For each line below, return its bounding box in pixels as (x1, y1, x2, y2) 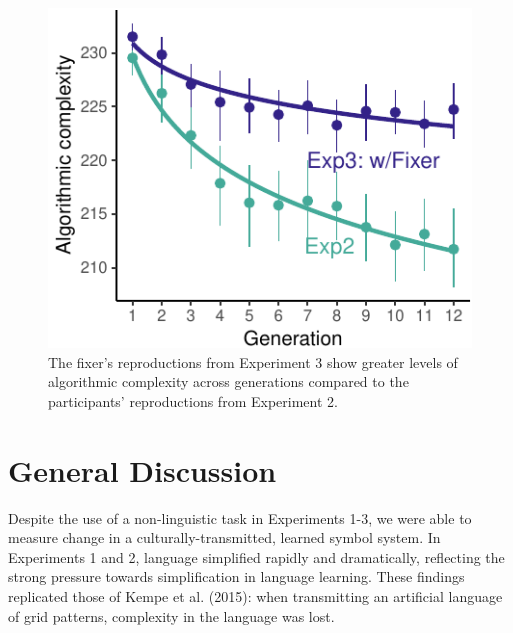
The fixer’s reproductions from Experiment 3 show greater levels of (48, 351, 458, 372)
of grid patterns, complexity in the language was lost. (8, 605, 335, 626)
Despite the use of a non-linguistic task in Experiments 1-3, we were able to (8, 507, 472, 528)
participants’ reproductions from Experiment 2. (48, 390, 338, 411)
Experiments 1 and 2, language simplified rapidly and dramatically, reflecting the (8, 546, 505, 567)
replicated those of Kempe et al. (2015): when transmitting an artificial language (8, 586, 503, 607)
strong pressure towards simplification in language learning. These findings (8, 566, 465, 587)
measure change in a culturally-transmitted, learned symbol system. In (8, 527, 441, 548)
